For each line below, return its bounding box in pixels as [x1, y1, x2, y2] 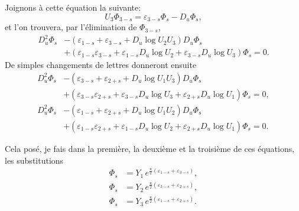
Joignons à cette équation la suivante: [5, 1, 141, 13]
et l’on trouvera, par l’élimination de [5, 21, 137, 33]
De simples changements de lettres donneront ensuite [5, 59, 197, 71]
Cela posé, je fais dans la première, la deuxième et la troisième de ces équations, [5, 142, 295, 154]
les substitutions [5, 154, 64, 166]
